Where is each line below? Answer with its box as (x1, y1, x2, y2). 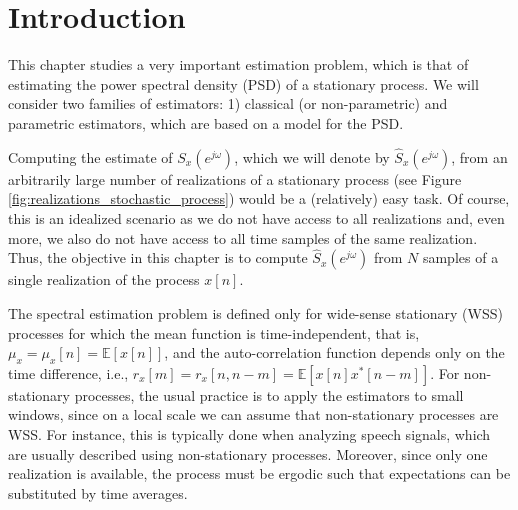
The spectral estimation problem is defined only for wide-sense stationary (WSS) (8, 302, 503, 323)
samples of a (422, 247, 499, 268)
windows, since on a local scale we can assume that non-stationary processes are (8, 404, 499, 425)
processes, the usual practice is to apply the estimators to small (74, 384, 464, 405)
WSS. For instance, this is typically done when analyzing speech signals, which (8, 424, 491, 445)
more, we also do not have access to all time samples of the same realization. (8, 227, 478, 248)
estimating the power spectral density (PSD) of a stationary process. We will (8, 73, 479, 94)
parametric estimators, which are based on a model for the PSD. (8, 112, 404, 133)
